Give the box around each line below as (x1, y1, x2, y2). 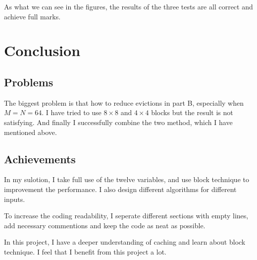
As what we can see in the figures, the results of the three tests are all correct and (4, 1, 253, 11)
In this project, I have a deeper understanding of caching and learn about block (4, 237, 246, 247)
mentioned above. (4, 127, 57, 137)
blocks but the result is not (151, 107, 233, 118)
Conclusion (4, 40, 81, 61)
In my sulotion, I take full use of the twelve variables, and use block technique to (4, 174, 249, 185)
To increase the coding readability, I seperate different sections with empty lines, (4, 210, 249, 221)
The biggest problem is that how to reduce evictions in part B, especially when (4, 97, 244, 108)
